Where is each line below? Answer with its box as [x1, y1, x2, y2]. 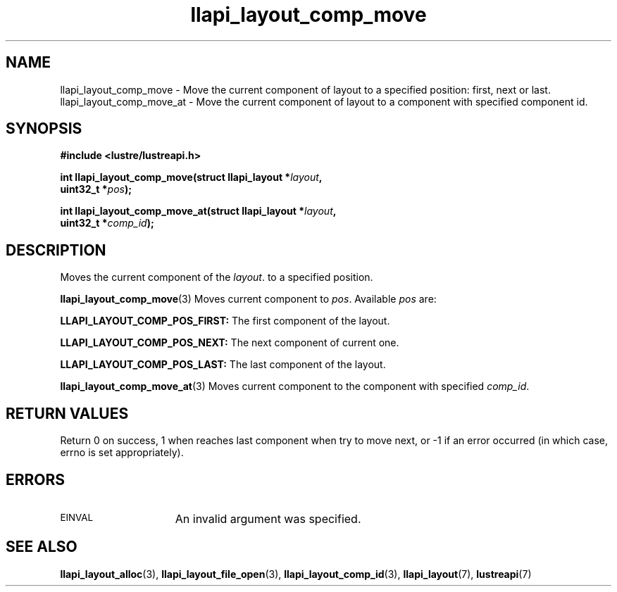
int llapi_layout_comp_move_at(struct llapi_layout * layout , [60, 205, 337, 218]
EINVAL [60, 511, 94, 523]
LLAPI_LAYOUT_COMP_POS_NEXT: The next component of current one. [60, 336, 399, 349]
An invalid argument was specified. [175, 511, 361, 526]
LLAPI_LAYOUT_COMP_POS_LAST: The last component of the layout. [60, 358, 386, 371]
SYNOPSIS [6, 120, 82, 138]
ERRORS [6, 470, 66, 489]
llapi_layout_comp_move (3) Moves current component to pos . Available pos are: [60, 293, 437, 306]
